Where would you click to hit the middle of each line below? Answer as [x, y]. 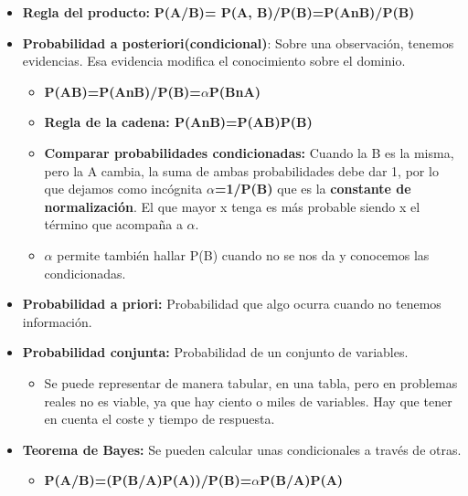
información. [57, 321]
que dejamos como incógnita [123, 189]
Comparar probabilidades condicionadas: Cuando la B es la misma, [249, 152]
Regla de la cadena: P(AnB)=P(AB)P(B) [178, 122]
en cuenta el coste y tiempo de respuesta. [160, 419]
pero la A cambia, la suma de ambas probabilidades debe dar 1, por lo [241, 170]
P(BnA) [234, 91]
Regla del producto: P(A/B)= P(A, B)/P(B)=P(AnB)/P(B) [218, 12]
